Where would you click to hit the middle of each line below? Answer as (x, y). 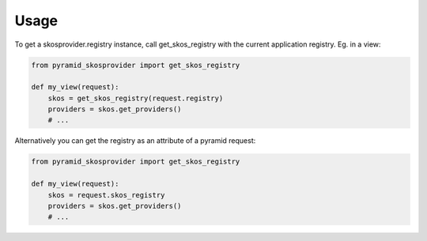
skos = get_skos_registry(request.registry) (136, 98)
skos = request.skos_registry (106, 195)
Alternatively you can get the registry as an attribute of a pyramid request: (135, 141)
